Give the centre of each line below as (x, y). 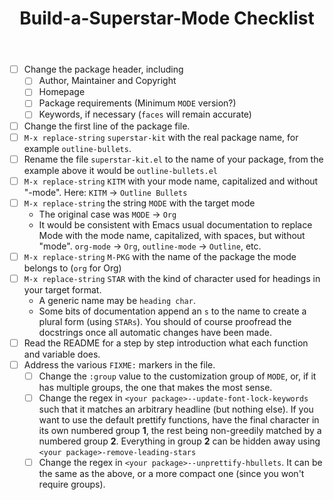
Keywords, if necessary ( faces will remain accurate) (145, 114)
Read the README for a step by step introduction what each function (166, 343)
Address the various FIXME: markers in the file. (119, 365)
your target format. (62, 289)
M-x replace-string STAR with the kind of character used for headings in (172, 278)
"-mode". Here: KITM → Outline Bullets (105, 192)
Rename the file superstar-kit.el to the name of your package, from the (173, 159)
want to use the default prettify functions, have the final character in (179, 420)
